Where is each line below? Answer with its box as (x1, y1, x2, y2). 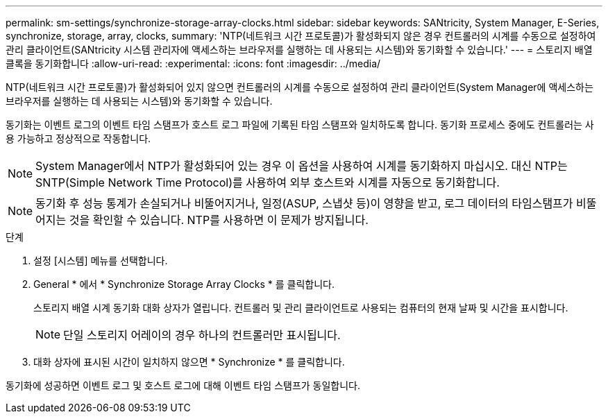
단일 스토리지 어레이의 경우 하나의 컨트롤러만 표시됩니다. (63, 328, 341, 342)
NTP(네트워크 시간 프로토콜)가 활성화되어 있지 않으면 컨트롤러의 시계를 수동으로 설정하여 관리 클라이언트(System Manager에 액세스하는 (6, 81, 593, 93)
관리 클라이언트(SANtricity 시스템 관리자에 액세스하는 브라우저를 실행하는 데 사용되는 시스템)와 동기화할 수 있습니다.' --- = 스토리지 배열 (6, 44, 593, 55)
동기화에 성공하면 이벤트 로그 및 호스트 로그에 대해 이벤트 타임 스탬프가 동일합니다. (6, 379, 361, 391)
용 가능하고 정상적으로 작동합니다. (6, 132, 151, 144)
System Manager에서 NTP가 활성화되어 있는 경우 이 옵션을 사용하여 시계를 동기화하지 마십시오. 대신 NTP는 (35, 159, 568, 173)
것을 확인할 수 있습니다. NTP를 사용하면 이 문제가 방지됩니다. (69, 213, 369, 227)
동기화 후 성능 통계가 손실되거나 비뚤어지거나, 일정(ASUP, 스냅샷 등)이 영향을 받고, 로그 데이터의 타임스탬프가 (35, 196, 573, 210)
